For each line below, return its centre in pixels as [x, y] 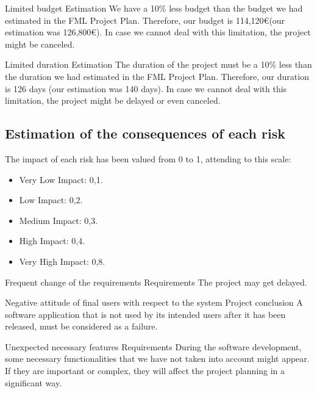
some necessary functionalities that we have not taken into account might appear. [157, 359]
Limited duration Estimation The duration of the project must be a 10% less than [158, 64]
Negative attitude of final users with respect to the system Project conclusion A [154, 302]
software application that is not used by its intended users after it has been [145, 314]
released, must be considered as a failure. [81, 326]
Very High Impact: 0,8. [62, 261]
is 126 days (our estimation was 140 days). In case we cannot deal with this [146, 88]
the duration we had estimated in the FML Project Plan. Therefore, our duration [157, 76]
